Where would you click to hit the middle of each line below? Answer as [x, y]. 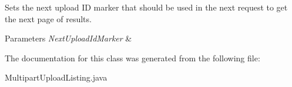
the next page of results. [48, 18]
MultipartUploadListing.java [56, 77]
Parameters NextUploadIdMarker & [68, 38]
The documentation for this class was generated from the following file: [132, 58]
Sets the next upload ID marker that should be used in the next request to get [146, 7]
